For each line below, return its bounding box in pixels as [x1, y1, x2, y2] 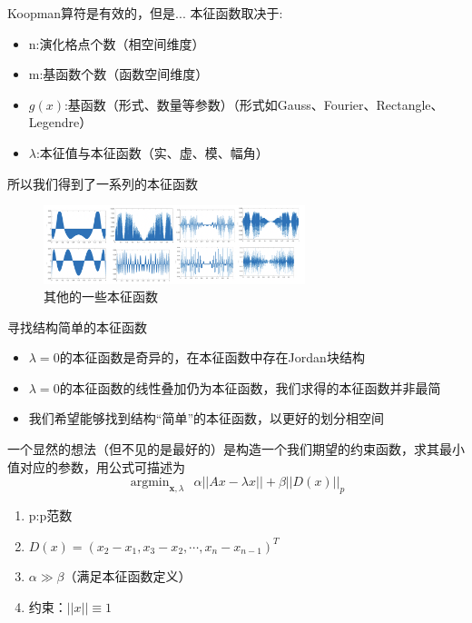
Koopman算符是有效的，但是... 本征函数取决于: [7, 4, 283, 22]
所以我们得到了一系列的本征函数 [7, 173, 198, 193]
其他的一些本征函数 [44, 287, 158, 306]
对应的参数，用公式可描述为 [19, 457, 185, 476]
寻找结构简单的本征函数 [7, 317, 147, 336]
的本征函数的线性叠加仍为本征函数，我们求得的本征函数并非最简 [59, 378, 441, 397]
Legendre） [28, 113, 93, 132]
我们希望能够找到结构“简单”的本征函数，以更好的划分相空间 [28, 409, 385, 428]
